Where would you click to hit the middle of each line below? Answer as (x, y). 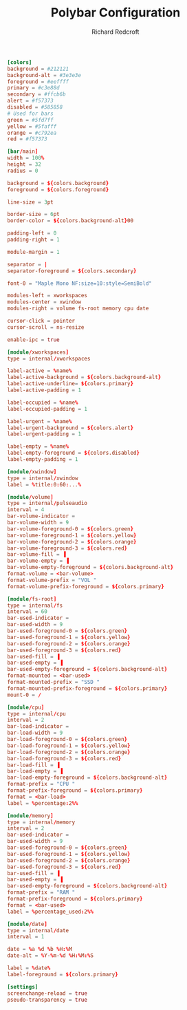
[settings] (23, 987)
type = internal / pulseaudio (47, 504)
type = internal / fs (35, 605)
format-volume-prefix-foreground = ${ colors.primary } (86, 586)
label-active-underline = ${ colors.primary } (70, 384)
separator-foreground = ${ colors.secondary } (72, 271)
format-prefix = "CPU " (41, 784)
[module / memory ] (30, 816)
